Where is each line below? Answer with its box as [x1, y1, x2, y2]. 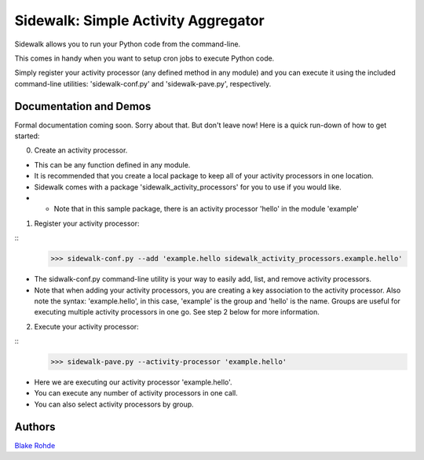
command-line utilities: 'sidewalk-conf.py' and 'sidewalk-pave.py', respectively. [14, 79, 272, 88]
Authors [14, 420, 56, 433]
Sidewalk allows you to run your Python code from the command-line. [14, 39, 241, 49]
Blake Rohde [14, 440, 56, 450]
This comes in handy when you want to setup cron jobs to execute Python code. [14, 53, 275, 63]
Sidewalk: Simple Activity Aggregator [14, 12, 265, 29]
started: [14, 131, 40, 141]
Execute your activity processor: [34, 322, 139, 331]
